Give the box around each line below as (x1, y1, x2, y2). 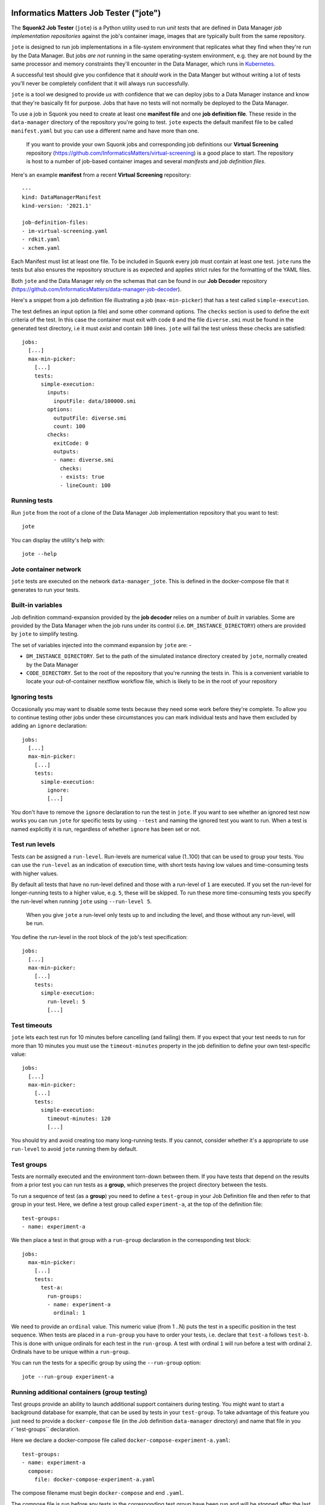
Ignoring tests (11, 693, 54, 701)
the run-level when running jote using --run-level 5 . (11, 898, 152, 905)
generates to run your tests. (11, 586, 81, 593)
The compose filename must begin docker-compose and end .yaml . (11, 1489, 184, 1497)
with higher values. (11, 870, 58, 877)
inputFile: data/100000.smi (53, 397, 137, 405)
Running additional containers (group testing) (11, 1388, 147, 1396)
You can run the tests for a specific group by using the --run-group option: (11, 1359, 201, 1367)
